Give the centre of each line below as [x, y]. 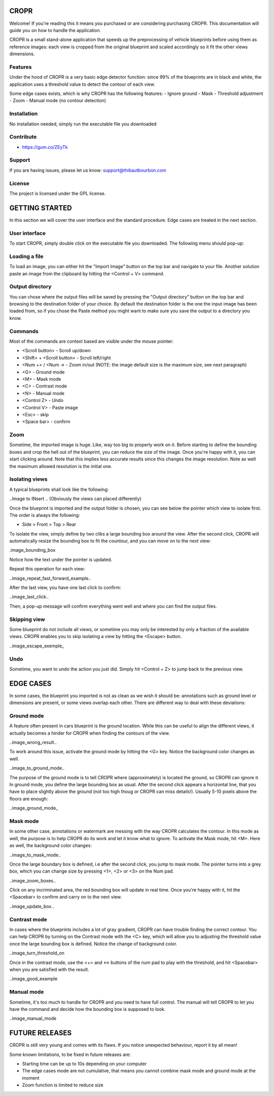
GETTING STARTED [41, 208]
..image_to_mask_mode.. [35, 855]
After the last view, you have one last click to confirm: [65, 588]
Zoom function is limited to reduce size [63, 1085]
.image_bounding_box [32, 550]
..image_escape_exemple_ [37, 646]
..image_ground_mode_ [34, 808]
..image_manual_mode [33, 1018]
